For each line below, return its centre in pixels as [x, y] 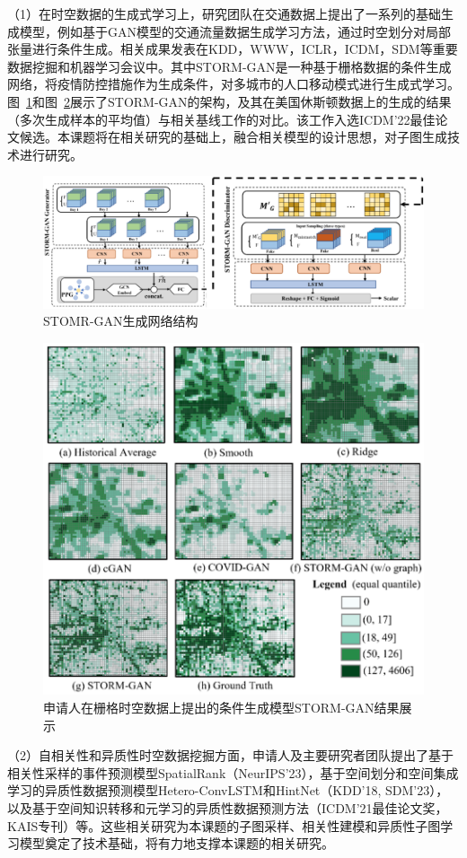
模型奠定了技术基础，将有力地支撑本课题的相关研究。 [176, 843]
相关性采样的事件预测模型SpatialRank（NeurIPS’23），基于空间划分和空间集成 [233, 772]
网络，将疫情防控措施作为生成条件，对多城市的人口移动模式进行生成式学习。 [233, 84]
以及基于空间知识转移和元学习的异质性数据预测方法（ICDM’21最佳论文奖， [228, 807]
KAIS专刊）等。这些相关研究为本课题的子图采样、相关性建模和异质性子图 [224, 825]
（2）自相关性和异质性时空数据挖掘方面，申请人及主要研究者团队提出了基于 [230, 755]
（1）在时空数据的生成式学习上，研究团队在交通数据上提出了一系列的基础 [224, 13]
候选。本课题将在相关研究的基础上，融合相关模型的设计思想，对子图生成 [233, 137]
